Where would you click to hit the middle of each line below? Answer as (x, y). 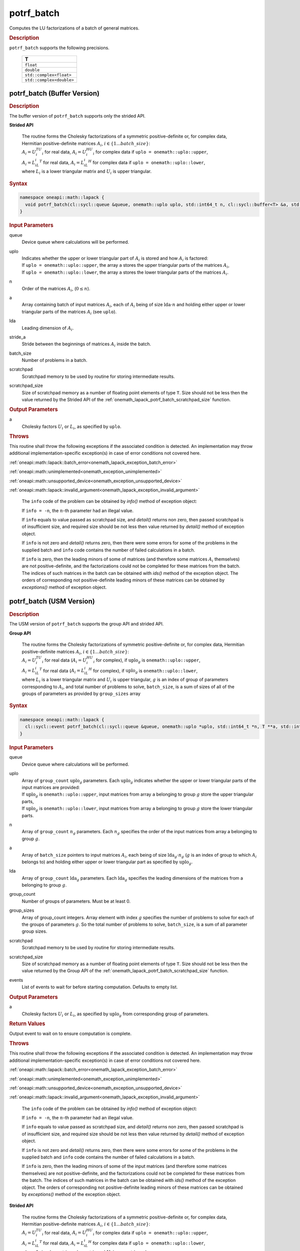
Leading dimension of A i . (48, 329)
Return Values (27, 1024)
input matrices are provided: (51, 787)
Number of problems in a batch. (54, 360)
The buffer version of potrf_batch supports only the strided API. (77, 116)
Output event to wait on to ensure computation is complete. (70, 1034)
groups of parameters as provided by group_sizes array (81, 694)
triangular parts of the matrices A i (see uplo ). (69, 312)
